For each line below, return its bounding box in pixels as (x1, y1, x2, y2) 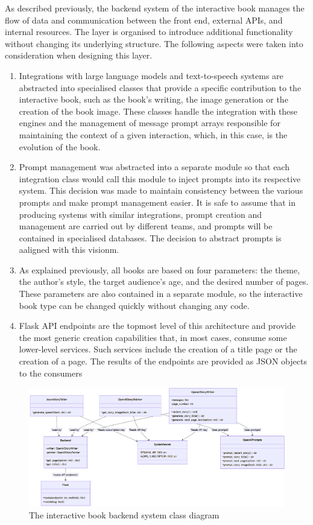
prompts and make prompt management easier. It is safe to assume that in (19, 196, 296, 208)
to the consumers (19, 366, 83, 379)
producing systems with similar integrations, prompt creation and (19, 208, 262, 220)
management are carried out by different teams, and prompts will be (19, 220, 273, 232)
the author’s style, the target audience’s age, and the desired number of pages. (19, 275, 309, 288)
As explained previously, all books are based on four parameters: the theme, (19, 263, 300, 276)
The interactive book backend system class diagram (29, 508, 220, 521)
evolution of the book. (19, 140, 101, 153)
